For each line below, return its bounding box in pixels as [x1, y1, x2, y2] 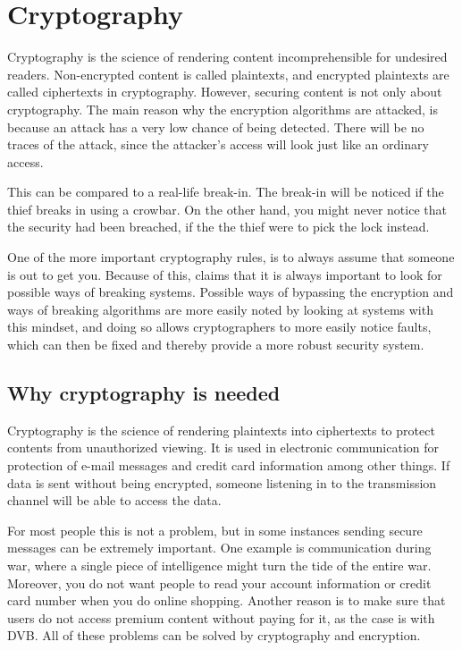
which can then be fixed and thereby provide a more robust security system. [7, 335, 424, 354]
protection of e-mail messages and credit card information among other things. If [7, 456, 450, 475]
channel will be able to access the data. [7, 491, 222, 510]
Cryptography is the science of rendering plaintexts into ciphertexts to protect [7, 420, 435, 439]
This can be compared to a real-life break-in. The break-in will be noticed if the [7, 182, 444, 201]
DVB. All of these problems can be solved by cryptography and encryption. [7, 626, 421, 645]
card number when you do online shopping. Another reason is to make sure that [7, 591, 446, 610]
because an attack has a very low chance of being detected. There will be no [7, 117, 424, 136]
